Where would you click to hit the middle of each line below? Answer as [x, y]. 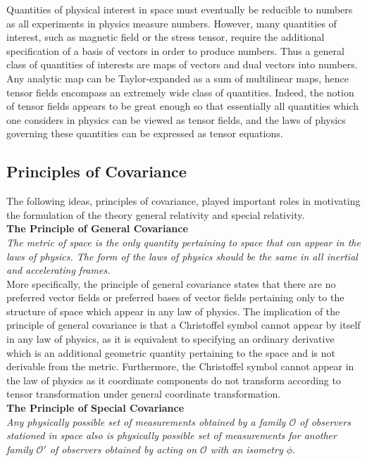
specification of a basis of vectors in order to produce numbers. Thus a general [175, 50]
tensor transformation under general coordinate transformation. [144, 394]
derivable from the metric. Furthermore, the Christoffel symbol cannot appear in [180, 366]
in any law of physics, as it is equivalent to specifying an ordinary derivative [170, 339]
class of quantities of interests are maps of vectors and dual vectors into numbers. [182, 64]
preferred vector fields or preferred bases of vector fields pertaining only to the [175, 297]
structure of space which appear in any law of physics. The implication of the [173, 311]
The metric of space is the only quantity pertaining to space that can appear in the [183, 242]
